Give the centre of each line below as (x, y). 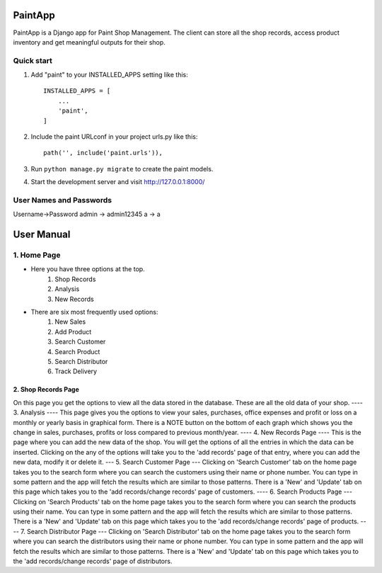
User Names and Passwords (63, 200)
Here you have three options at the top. (88, 269)
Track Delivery (76, 371)
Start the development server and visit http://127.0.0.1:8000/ (118, 182)
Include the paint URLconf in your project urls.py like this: (114, 137)
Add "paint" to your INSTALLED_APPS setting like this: (109, 75)
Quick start (33, 60)
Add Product (73, 331)
